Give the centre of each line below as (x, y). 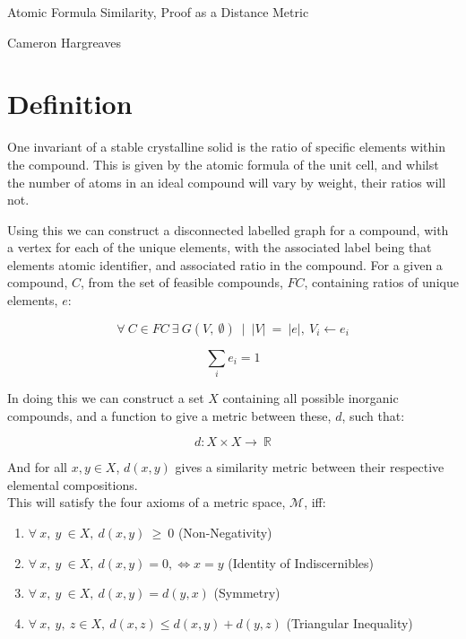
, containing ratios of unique (381, 282)
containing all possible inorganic (311, 397)
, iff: (315, 502)
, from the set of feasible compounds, (181, 282)
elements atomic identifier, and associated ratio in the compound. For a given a (225, 264)
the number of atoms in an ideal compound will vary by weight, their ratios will (227, 182)
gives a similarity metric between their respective (310, 467)
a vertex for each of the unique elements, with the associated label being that (220, 247)
